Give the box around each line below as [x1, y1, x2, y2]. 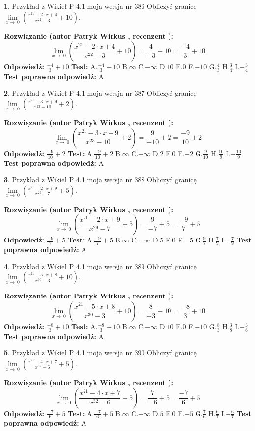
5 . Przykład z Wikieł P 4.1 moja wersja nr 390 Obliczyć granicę [4, 348, 197, 358]
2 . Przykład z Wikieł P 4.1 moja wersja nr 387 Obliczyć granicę [4, 87, 197, 98]
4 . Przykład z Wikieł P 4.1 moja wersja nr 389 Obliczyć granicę [4, 261, 197, 271]
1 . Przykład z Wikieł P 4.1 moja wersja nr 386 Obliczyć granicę [4, 1, 197, 11]
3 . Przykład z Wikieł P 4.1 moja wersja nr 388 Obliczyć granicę [4, 174, 197, 185]
